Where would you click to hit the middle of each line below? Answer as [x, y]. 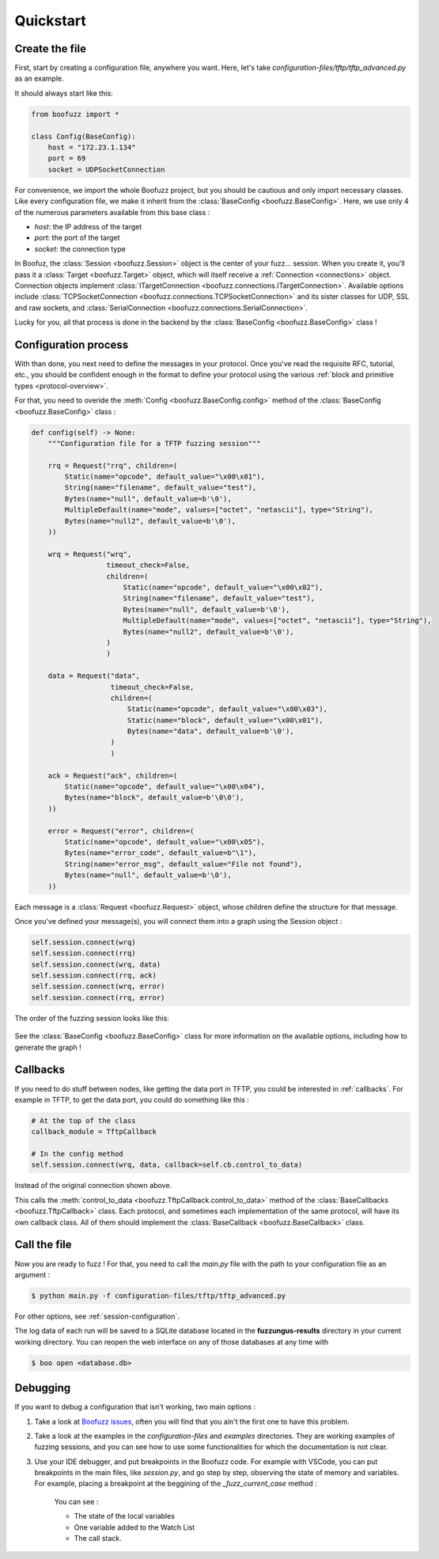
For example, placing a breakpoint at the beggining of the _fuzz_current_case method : [176, 1484]
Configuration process [72, 344]
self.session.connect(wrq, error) [98, 986]
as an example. [40, 78]
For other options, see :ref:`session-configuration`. [97, 1316]
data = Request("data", [94, 676]
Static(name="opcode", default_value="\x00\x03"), [227, 709]
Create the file [51, 49]
